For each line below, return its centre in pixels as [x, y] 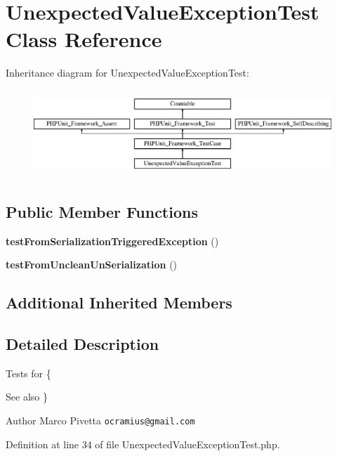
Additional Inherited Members [119, 302]
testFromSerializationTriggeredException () [112, 241]
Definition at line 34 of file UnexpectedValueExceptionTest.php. [143, 444]
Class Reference [84, 39]
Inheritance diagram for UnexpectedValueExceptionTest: [127, 73]
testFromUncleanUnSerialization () [92, 265]
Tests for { [28, 373]
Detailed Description [82, 343]
